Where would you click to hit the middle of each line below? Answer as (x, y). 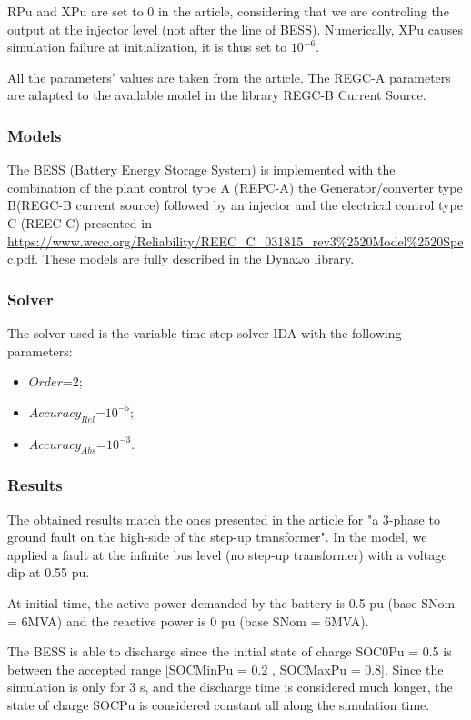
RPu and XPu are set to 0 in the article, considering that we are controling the (228, 11)
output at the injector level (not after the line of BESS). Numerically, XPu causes (235, 29)
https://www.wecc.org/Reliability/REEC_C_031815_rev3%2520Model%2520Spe (235, 240)
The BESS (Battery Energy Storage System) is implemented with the (201, 170)
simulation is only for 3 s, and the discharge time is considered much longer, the (230, 687)
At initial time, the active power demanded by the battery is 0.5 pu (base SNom (231, 602)
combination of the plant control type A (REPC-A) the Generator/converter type (235, 187)
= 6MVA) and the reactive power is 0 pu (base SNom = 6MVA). (188, 620)
